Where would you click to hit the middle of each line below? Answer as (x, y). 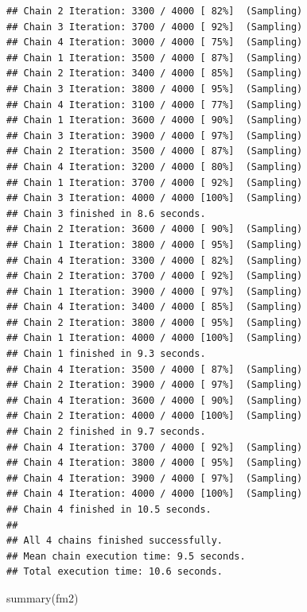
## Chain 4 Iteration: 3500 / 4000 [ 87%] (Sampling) (155, 369)
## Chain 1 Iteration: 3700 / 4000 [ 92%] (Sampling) (155, 182)
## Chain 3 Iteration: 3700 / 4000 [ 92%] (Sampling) (155, 27)
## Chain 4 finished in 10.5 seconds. (109, 509)
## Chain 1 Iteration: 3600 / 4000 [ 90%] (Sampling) (155, 120)
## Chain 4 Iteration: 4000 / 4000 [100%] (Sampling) (155, 494)
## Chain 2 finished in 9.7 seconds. (106, 432)
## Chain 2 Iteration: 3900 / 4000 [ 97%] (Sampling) (155, 385)
